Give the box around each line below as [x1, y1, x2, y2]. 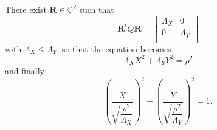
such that [79, 3, 114, 15]
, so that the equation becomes [57, 42, 171, 55]
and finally [5, 64, 44, 77]
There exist [5, 3, 47, 15]
